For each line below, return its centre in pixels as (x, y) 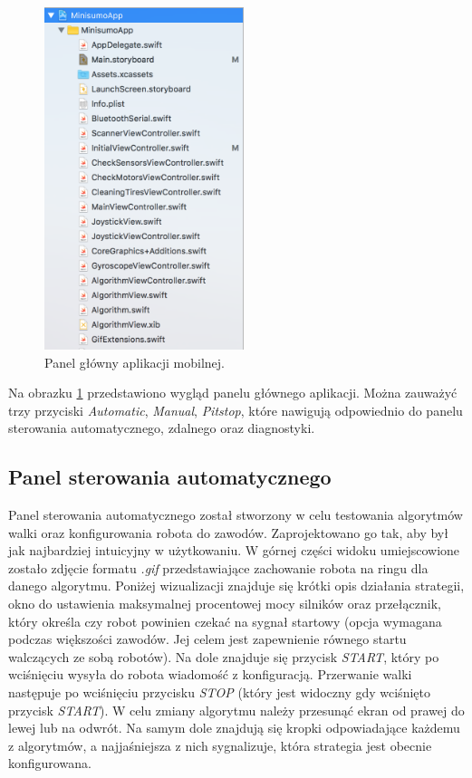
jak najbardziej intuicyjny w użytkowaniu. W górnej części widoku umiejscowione (234, 550)
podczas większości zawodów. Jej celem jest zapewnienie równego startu (207, 639)
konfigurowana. (50, 763)
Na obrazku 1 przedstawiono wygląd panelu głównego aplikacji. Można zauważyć (233, 393)
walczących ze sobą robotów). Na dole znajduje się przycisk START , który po (224, 656)
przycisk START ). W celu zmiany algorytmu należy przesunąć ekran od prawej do (236, 710)
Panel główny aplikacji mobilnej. (135, 362)
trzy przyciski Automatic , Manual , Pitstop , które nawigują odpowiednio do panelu (236, 410)
